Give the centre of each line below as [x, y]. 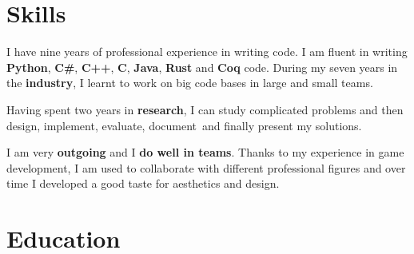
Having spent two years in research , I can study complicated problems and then [205, 109]
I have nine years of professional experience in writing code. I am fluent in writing [207, 52]
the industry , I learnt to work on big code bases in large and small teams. [190, 83]
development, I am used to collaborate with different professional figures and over [206, 167]
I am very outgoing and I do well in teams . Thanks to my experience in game [205, 152]
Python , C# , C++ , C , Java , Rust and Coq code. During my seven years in [202, 67]
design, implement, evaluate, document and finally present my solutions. [184, 125]
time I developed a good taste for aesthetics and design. [143, 183]
